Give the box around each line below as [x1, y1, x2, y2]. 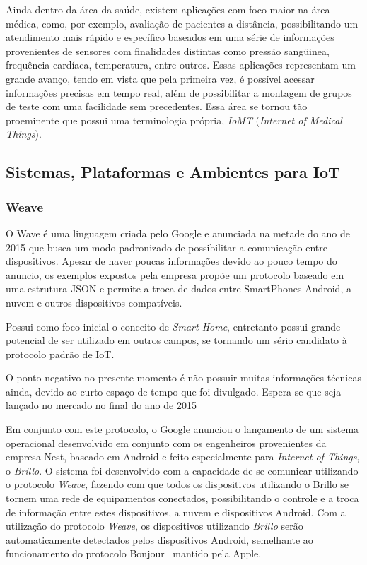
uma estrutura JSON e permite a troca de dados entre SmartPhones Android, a [6, 281, 351, 296]
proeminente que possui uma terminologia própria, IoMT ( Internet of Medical [6, 112, 342, 127]
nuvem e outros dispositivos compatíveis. [6, 295, 182, 309]
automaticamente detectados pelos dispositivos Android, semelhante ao [6, 532, 313, 547]
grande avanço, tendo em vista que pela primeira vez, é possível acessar [6, 71, 315, 85]
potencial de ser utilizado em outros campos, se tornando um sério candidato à [6, 333, 347, 347]
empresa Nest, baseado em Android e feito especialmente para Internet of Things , [6, 449, 360, 464]
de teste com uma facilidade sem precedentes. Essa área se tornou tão [6, 99, 308, 114]
